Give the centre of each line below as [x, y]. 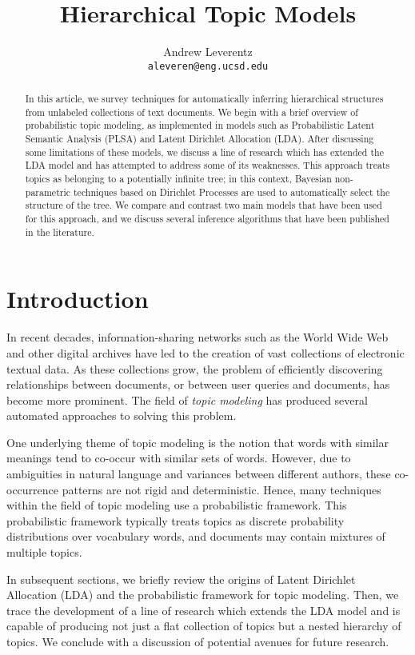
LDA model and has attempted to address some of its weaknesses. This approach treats [207, 165]
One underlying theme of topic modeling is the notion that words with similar [198, 442]
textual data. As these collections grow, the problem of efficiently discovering [195, 368]
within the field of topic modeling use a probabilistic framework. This [177, 505]
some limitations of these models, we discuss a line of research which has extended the [204, 152]
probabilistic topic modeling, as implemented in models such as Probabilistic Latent [200, 125]
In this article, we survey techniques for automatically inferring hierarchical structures [204, 99]
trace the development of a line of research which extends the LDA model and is [204, 610]
